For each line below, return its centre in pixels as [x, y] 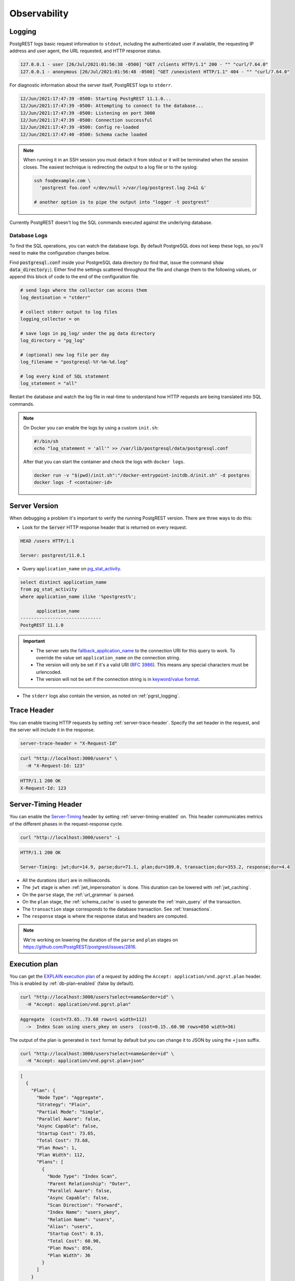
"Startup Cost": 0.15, [75, 1234]
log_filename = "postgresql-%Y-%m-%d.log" [74, 362]
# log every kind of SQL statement [65, 376]
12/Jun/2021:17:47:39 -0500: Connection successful [86, 120]
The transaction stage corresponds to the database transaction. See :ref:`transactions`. [117, 909]
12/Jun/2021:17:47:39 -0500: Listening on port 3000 [88, 113]
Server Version [34, 505]
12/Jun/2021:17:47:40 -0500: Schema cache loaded [84, 134]
